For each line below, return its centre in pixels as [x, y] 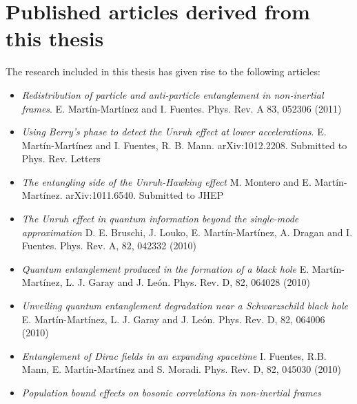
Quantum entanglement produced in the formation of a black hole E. [165, 268]
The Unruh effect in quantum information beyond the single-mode [160, 219]
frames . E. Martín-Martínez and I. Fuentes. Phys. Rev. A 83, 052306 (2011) [182, 108]
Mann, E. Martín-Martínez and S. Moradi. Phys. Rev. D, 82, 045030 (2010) [181, 369]
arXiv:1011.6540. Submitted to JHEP [145, 195]
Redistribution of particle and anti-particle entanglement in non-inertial [173, 94]
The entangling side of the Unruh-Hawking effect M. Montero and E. [166, 181]
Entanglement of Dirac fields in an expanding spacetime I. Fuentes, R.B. [174, 355]
